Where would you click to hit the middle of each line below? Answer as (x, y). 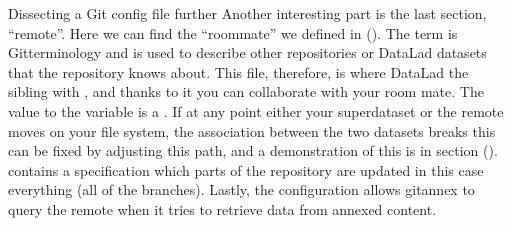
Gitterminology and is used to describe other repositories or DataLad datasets (247, 52)
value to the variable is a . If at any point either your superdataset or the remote (256, 110)
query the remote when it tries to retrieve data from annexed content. (222, 208)
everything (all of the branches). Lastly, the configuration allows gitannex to (241, 189)
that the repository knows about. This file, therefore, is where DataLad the (238, 71)
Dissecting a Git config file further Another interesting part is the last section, (247, 13)
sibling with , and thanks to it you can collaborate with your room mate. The (246, 91)
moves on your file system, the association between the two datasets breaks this (252, 130)
